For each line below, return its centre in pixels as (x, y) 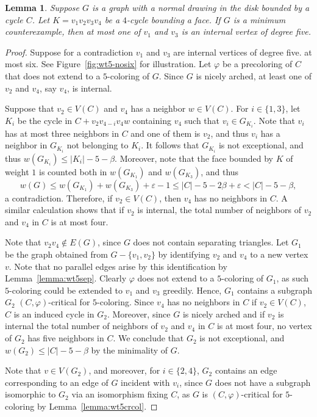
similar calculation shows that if (65, 210)
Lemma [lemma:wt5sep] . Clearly (66, 278)
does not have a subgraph (263, 382)
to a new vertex (279, 254)
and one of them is (166, 133)
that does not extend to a (53, 75)
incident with (145, 382)
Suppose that (30, 108)
